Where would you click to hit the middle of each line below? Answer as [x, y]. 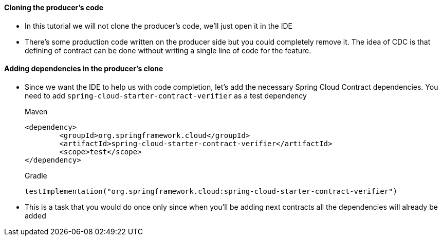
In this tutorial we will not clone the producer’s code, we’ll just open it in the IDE [159, 26]
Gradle [36, 175]
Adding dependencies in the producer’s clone [84, 69]
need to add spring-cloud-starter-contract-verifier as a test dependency [166, 95]
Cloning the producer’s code [54, 7]
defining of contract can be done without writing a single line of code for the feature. [168, 50]
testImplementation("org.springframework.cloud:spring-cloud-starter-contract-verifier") [211, 191]
